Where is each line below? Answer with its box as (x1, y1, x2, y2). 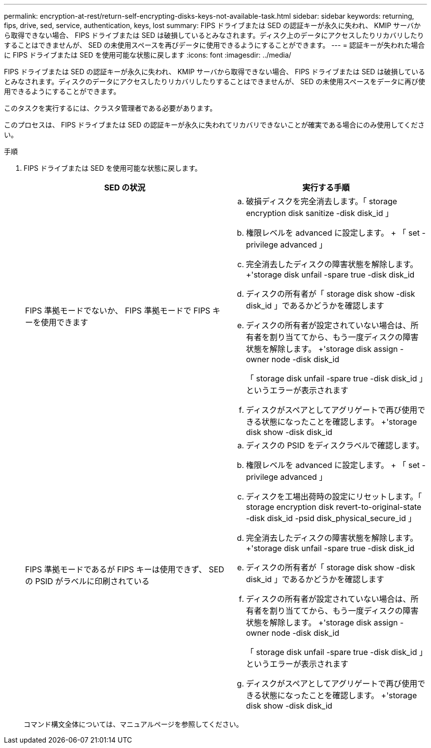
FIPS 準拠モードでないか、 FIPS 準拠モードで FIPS (25, 306, 211, 315)
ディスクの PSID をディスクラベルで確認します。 (246, 440, 424, 450)
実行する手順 (302, 183, 350, 192)
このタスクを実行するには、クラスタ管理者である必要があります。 (4, 104, 217, 112)
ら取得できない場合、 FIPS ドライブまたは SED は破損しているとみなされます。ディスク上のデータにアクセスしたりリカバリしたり (4, 31, 424, 39)
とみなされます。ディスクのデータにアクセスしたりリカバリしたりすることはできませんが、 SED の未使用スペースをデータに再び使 (4, 77, 425, 86)
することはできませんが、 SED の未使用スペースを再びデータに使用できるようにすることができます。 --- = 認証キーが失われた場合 (4, 41, 425, 49)
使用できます (41, 317, 89, 327)
